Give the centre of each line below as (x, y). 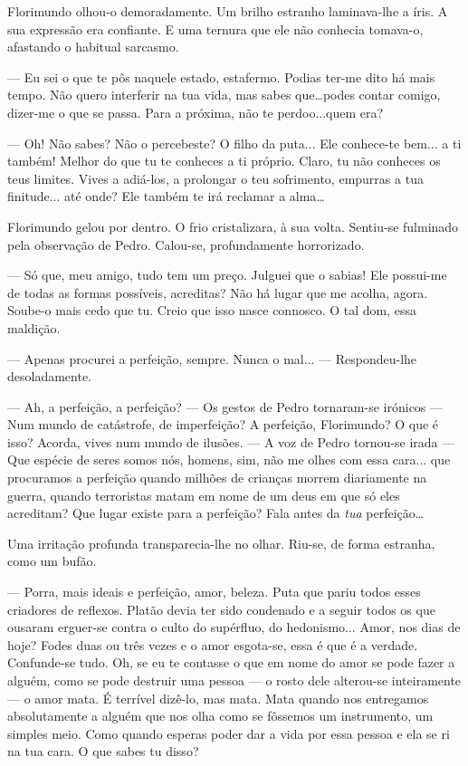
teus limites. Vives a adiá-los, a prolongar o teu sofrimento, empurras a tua (215, 178)
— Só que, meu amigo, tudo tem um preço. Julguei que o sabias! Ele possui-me (227, 275)
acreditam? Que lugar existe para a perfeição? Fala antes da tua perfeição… (216, 513)
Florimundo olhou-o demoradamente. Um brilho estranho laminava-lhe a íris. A (228, 11)
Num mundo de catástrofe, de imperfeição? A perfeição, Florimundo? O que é (223, 424)
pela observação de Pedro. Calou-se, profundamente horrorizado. (186, 244)
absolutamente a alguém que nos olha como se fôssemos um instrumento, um (220, 716)
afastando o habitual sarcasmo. (93, 47)
